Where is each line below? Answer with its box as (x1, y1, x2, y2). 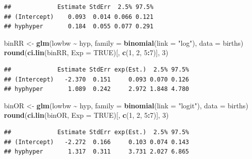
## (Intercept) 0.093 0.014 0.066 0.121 (4, 13, 154, 20)
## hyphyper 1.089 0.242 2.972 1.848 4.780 (4, 85, 189, 93)
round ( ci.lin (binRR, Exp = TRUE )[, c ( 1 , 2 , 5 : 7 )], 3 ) (4, 47, 168, 58)
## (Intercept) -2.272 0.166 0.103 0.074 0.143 (4, 138, 189, 146)
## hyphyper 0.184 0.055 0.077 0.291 (4, 23, 154, 30)
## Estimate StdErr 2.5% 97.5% (4, 3, 154, 10)
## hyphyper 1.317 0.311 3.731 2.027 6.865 (4, 148, 189, 156)
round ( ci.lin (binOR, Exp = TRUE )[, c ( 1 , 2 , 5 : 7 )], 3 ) (4, 110, 169, 120)
